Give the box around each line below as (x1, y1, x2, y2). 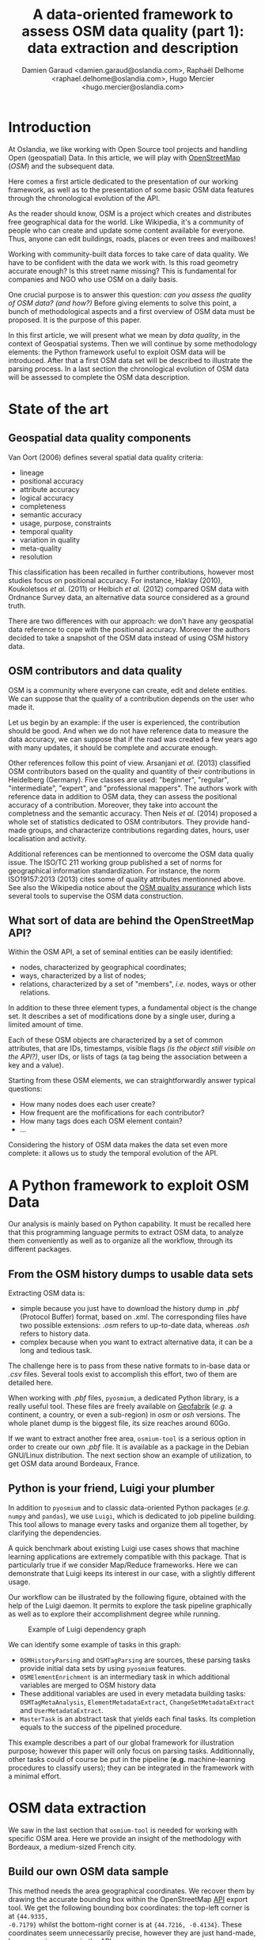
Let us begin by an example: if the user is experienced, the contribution (8, 718, 240, 727)
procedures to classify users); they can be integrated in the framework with (8, 1763, 255, 1772)
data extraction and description (27, 40, 239, 57)
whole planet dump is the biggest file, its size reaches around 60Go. (8, 1419, 231, 1428)
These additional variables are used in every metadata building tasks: (19, 1688, 246, 1698)
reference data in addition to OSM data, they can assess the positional (8, 791, 237, 801)
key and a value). (8, 1060, 64, 1070)
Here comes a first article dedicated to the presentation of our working (8, 176, 239, 186)
